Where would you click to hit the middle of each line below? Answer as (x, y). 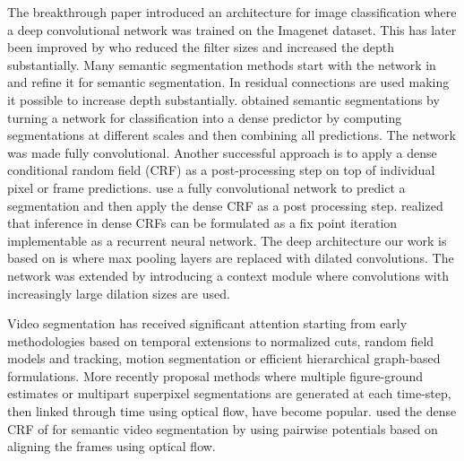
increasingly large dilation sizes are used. (119, 293)
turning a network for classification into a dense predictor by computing (205, 117)
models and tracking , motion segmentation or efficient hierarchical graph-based (224, 358)
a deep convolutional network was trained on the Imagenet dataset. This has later (232, 29)
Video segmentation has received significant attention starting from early (207, 323)
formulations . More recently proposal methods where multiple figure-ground (215, 375)
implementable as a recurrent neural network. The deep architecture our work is (227, 240)
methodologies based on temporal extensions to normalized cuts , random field (221, 340)
